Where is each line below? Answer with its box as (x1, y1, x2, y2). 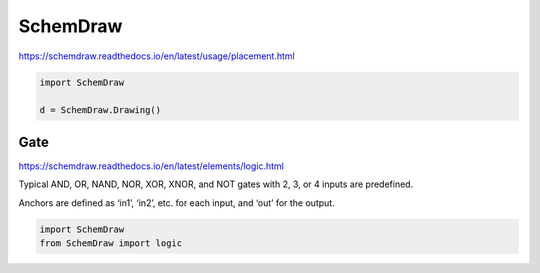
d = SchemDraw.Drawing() (39, 105, 162, 116)
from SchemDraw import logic (39, 237, 183, 249)
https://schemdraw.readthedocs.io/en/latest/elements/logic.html (18, 160, 284, 172)
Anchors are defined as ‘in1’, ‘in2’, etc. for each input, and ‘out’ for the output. (18, 196, 335, 209)
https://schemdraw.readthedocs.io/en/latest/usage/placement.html (18, 50, 295, 62)
